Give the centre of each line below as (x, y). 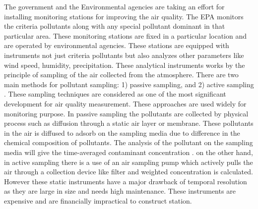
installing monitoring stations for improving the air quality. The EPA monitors (124, 16)
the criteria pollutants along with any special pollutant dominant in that (115, 26)
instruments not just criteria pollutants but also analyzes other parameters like (124, 55)
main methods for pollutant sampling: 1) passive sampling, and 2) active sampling (129, 84)
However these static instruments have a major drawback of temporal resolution (126, 181)
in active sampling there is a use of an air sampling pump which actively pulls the (129, 162)
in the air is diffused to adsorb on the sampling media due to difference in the (122, 132)
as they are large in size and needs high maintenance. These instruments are (120, 191)
